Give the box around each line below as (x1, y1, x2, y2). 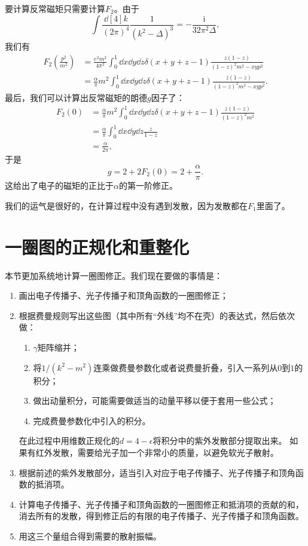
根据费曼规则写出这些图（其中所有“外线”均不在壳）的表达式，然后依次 (19, 309, 295, 321)
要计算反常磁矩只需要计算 (5, 2, 105, 14)
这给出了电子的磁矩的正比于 (5, 179, 114, 192)
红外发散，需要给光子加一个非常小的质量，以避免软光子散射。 (35, 446, 279, 458)
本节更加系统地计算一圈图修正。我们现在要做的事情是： (5, 269, 222, 281)
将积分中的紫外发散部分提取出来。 (153, 434, 287, 447)
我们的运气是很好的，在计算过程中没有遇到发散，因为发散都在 (5, 199, 248, 211)
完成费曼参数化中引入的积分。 (33, 414, 151, 427)
